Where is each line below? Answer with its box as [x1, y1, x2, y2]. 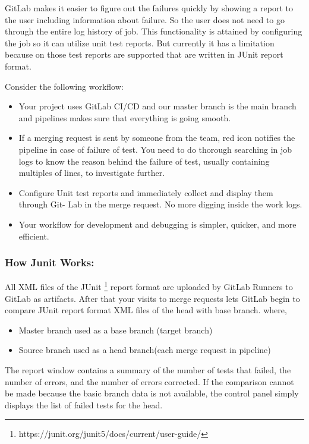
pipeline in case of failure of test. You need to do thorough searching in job [18, 143, 292, 155]
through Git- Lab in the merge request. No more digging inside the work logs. [18, 198, 302, 210]
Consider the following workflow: [5, 80, 124, 92]
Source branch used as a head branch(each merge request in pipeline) [18, 344, 271, 356]
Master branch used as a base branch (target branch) [18, 323, 213, 336]
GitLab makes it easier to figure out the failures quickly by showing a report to [5, 2, 293, 14]
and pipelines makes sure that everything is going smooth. [18, 111, 231, 124]
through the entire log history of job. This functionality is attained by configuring [5, 25, 302, 37]
